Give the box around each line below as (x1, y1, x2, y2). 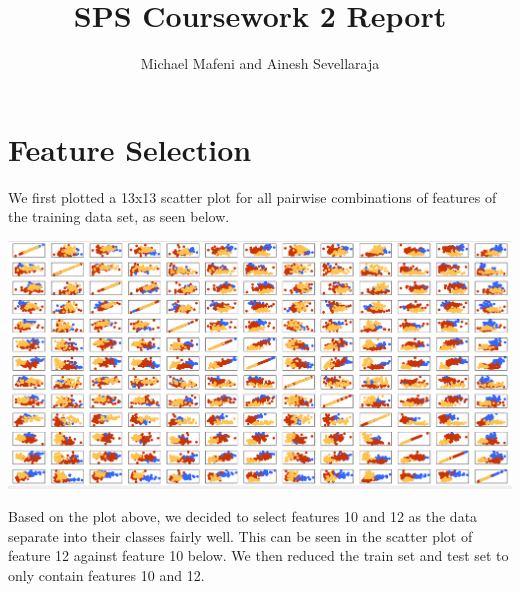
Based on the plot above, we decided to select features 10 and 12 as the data (8, 506, 478, 527)
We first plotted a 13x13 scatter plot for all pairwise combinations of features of (8, 186, 497, 207)
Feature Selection (8, 128, 252, 169)
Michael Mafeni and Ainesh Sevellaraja (140, 53, 380, 74)
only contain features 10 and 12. (8, 565, 205, 586)
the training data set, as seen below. (8, 206, 230, 227)
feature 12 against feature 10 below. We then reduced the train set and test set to (8, 545, 509, 566)
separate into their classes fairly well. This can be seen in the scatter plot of (8, 525, 473, 546)
